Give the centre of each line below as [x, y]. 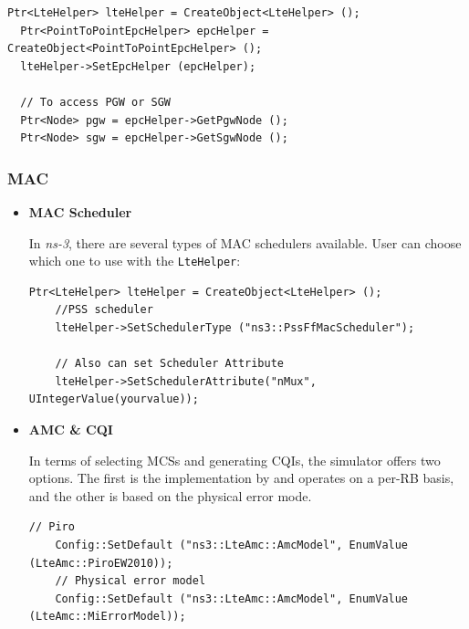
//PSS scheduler [104, 310]
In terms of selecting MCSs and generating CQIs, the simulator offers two [234, 460]
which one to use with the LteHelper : [135, 261]
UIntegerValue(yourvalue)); [114, 399]
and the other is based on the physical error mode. [170, 495]
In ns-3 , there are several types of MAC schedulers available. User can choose [245, 242]
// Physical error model [130, 581]
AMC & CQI [71, 429]
